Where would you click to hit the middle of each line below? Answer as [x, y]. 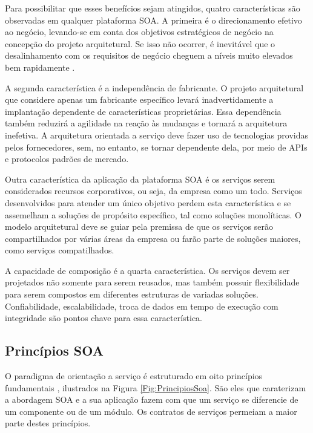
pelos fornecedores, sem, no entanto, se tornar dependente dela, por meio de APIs [156, 147]
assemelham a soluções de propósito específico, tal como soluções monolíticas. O [153, 214]
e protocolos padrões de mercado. [67, 159]
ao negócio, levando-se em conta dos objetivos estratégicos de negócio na [139, 32]
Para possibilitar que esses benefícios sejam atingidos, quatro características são [153, 8]
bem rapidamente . [40, 67]
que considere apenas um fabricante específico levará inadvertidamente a [139, 99]
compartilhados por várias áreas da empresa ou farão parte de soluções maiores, [153, 238]
